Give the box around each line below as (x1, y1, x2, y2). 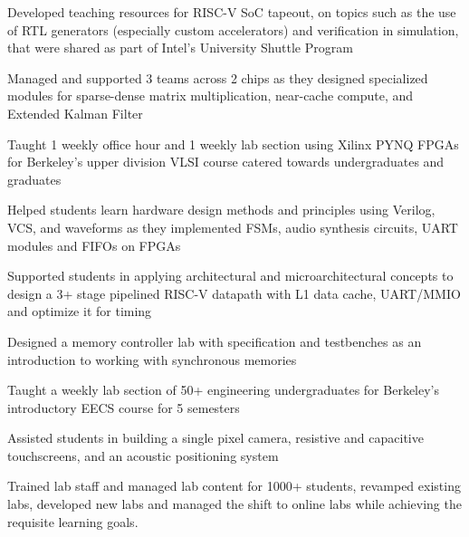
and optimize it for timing (7, 302, 152, 321)
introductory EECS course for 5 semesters (7, 398, 240, 417)
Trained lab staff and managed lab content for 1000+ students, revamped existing (7, 476, 461, 495)
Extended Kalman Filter (7, 103, 143, 122)
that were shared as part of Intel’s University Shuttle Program (7, 38, 353, 57)
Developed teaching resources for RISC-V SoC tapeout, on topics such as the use (7, 3, 456, 21)
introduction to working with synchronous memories (7, 350, 297, 369)
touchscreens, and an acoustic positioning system (7, 446, 279, 465)
